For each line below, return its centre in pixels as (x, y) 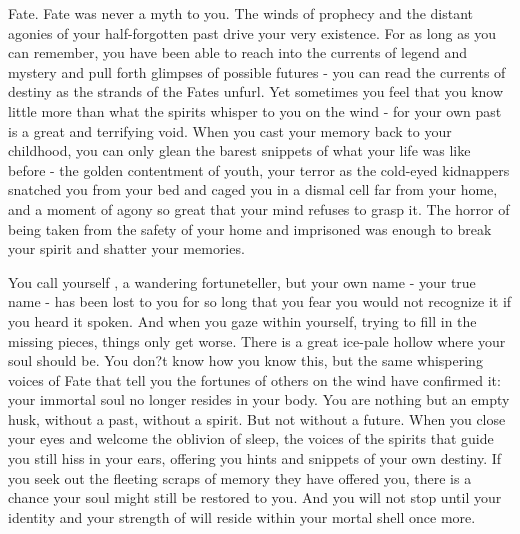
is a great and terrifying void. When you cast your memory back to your (230, 130)
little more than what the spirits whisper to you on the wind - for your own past (255, 110)
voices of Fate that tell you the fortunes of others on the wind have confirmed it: (254, 379)
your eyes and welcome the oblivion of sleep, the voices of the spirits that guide (251, 438)
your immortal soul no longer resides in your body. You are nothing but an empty (259, 399)
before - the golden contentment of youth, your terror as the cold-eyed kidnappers (259, 169)
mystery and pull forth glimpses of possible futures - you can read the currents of (257, 71)
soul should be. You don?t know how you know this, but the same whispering (245, 360)
